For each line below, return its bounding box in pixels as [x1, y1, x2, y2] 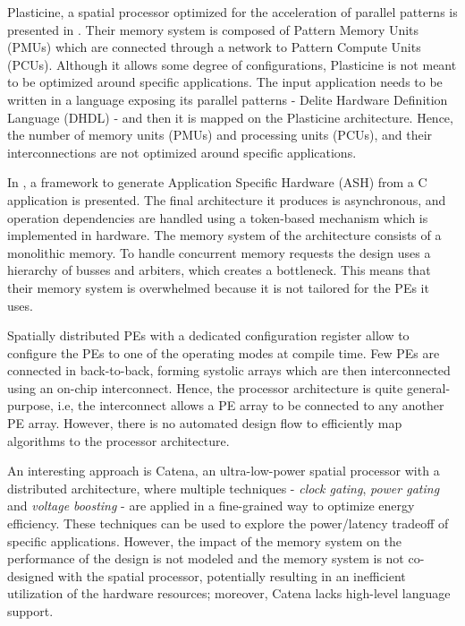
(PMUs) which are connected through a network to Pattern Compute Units [7, 38, 421, 56]
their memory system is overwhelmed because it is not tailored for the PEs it [7, 278, 429, 296]
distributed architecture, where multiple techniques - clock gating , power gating [7, 478, 440, 497]
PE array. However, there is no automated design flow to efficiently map [7, 414, 402, 433]
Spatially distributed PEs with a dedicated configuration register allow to [7, 326, 410, 345]
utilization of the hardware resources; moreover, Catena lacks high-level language [7, 584, 451, 603]
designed [7, 566, 55, 585]
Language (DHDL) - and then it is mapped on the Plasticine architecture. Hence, [7, 107, 453, 126]
